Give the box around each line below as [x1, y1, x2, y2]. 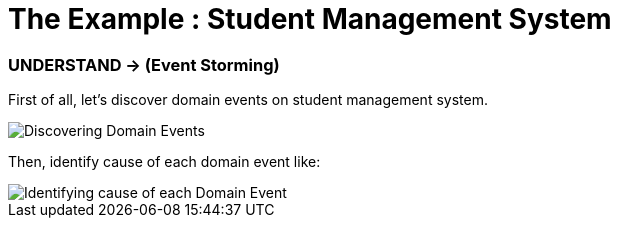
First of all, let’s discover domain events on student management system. [8, 91, 488, 109]
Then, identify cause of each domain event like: [8, 153, 321, 171]
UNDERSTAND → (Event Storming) [8, 54, 280, 75]
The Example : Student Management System [8, 2, 612, 36]
